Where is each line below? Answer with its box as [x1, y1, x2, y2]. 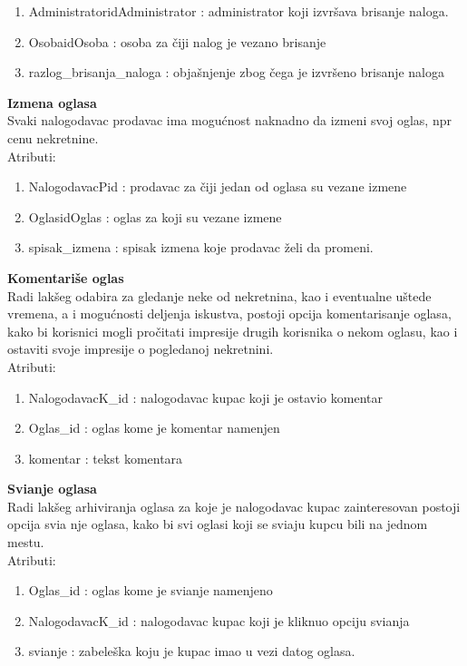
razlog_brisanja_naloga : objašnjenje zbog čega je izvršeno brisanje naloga [28, 63, 445, 82]
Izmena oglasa [7, 93, 97, 112]
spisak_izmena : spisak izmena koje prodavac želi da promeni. [28, 238, 374, 257]
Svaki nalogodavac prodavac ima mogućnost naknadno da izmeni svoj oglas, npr [7, 111, 452, 130]
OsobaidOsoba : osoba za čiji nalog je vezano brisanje [28, 32, 326, 51]
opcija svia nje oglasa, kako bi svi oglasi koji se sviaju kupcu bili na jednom [7, 514, 428, 534]
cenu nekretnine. [7, 128, 99, 147]
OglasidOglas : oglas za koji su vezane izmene [28, 207, 282, 226]
